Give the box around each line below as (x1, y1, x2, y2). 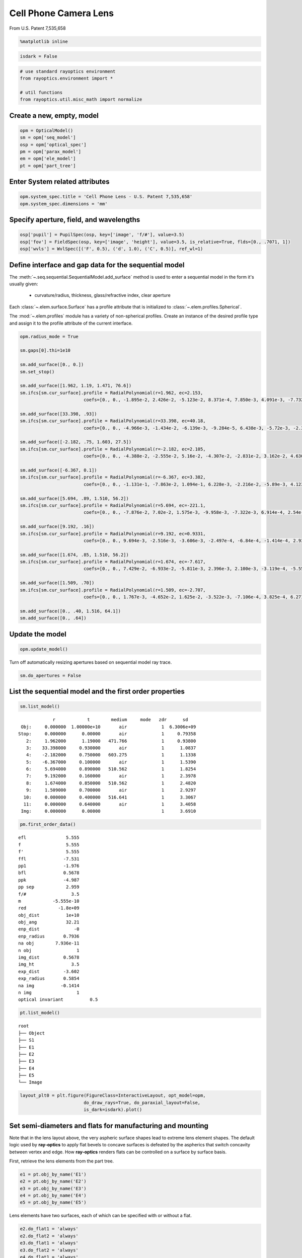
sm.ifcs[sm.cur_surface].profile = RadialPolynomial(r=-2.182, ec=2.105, (20, 446, 206, 452)
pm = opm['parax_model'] (20, 149, 82, 154)
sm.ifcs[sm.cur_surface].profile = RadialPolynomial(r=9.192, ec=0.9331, (20, 531, 206, 536)
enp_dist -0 (18, 926, 80, 932)
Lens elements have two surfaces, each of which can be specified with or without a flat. (9, 1213, 192, 1219)
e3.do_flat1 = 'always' (20, 1240, 79, 1246)
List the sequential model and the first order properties (9, 687, 185, 696)
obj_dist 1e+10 (18, 912, 80, 918)
